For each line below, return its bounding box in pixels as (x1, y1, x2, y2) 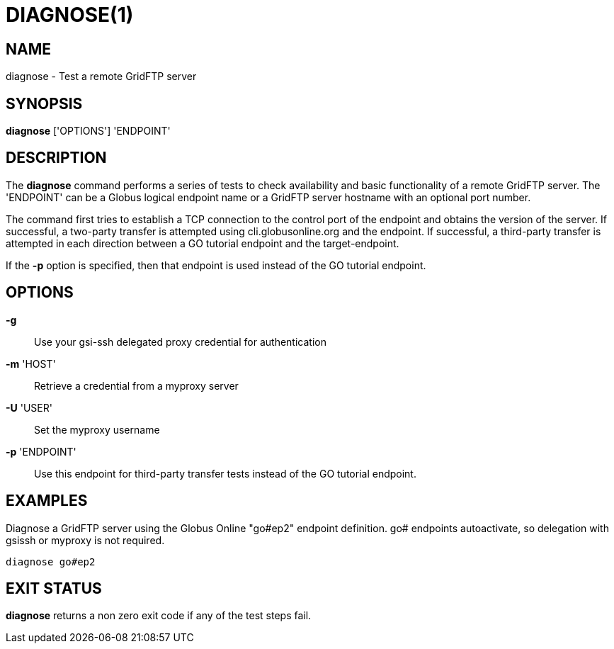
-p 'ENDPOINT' (6, 445, 76, 458)
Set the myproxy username (34, 423, 160, 436)
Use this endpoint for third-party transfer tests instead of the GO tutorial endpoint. (34, 467, 416, 480)
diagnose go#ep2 (6, 555, 96, 568)
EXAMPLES (6, 492, 88, 510)
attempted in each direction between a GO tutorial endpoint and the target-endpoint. (6, 237, 399, 249)
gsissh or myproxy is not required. (6, 534, 165, 546)
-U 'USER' (6, 401, 52, 414)
